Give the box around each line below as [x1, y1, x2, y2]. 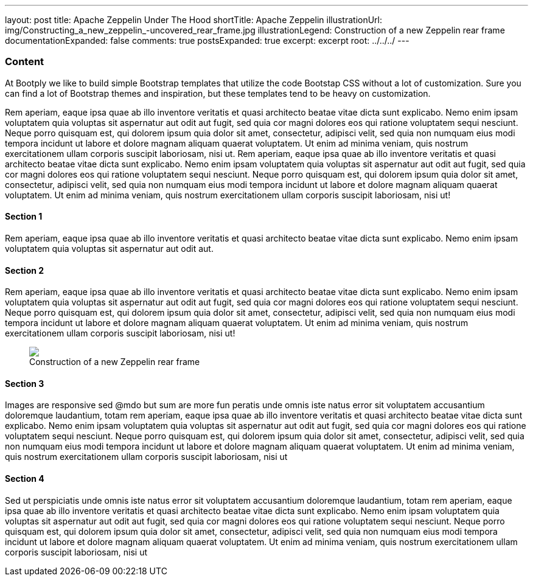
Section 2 [5, 265, 44, 276]
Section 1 [5, 211, 43, 222]
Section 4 [5, 473, 44, 484]
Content [5, 55, 44, 68]
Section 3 [5, 378, 44, 389]
